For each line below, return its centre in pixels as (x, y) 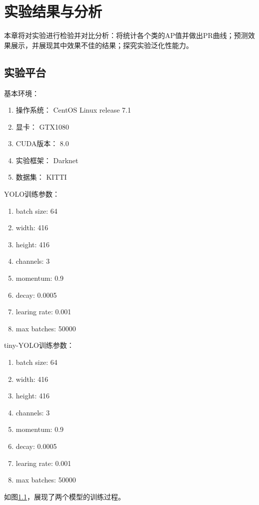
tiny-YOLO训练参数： (39, 345)
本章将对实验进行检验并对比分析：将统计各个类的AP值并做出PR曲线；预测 (126, 35)
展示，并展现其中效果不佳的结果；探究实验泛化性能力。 (102, 45)
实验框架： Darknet (47, 160)
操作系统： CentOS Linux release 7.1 (73, 110)
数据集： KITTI (41, 177)
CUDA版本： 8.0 (42, 143)
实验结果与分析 (53, 11)
